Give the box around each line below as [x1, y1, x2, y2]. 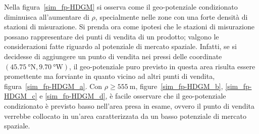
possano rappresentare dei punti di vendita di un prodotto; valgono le [4, 31, 219, 41]
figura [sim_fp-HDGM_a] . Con [4, 80, 102, 91]
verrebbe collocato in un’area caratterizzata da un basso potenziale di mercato [4, 110, 246, 121]
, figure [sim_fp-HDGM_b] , [135, 80, 223, 91]
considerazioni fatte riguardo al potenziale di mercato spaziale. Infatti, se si [4, 41, 237, 52]
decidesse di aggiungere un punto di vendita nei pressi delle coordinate [4, 51, 222, 61]
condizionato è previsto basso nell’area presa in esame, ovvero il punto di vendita [4, 100, 254, 111]
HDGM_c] [4, 91, 37, 101]
